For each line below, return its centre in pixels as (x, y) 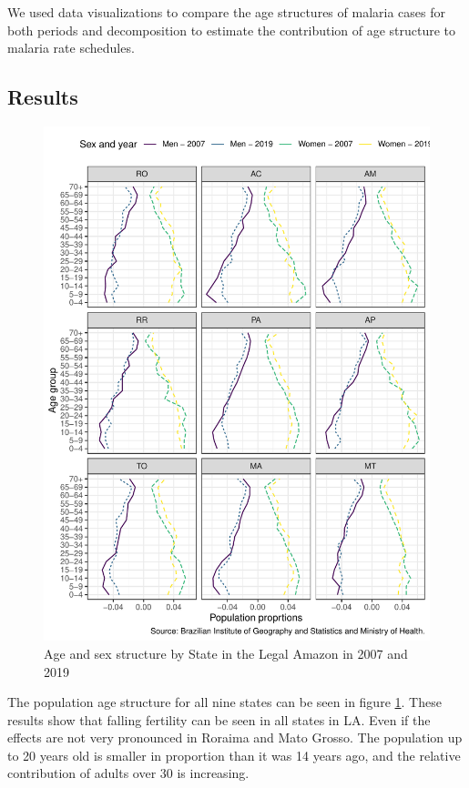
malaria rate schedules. (71, 48)
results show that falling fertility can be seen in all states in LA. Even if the (219, 719)
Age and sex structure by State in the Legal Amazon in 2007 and (226, 653)
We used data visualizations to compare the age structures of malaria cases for (226, 12)
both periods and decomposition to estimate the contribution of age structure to (232, 30)
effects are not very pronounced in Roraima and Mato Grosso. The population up (235, 737)
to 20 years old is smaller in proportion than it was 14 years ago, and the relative (234, 755)
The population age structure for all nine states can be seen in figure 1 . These (224, 702)
